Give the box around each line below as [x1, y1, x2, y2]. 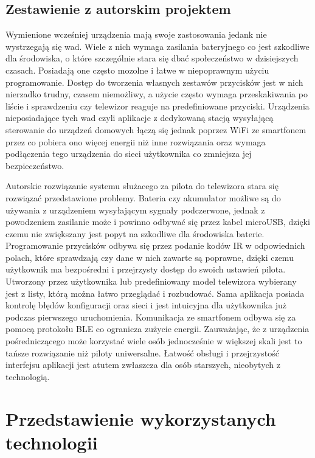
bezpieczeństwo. [5, 159, 64, 172]
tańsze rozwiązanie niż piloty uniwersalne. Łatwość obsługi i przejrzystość [5, 346, 279, 359]
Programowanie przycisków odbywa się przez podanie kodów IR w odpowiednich [5, 239, 305, 252]
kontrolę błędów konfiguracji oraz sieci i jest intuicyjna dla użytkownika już [5, 299, 286, 311]
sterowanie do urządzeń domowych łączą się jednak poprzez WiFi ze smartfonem [5, 123, 306, 136]
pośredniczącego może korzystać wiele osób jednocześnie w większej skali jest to [5, 335, 302, 347]
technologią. [5, 370, 50, 383]
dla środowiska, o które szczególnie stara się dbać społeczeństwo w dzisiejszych [5, 52, 299, 64]
